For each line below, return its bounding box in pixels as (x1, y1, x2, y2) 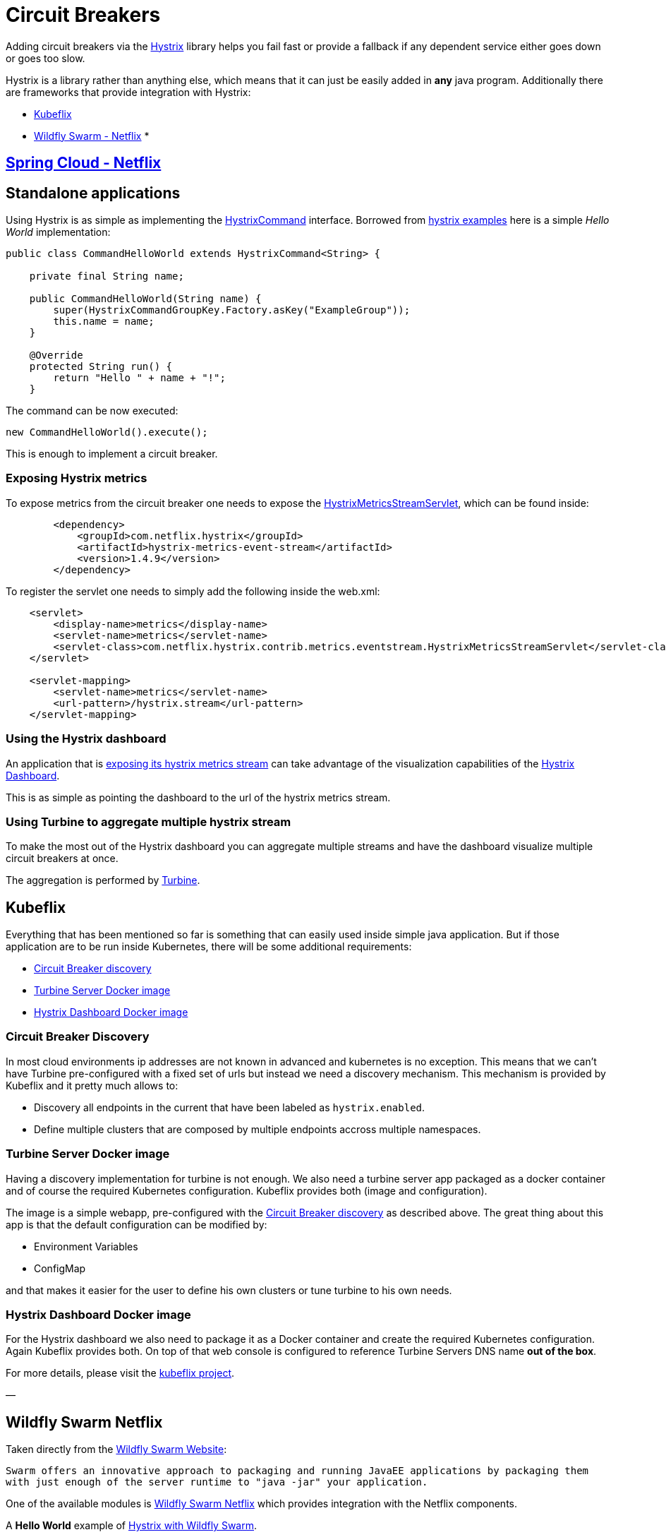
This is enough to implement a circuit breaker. (6, 448, 218, 460)
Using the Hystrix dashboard (6, 731, 166, 746)
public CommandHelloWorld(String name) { (29, 293, 262, 305)
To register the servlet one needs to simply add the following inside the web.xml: (6, 585, 380, 597)
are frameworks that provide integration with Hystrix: (6, 85, 251, 98)
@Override (29, 349, 83, 361)
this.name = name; (53, 316, 155, 328)
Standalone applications (6, 184, 181, 202)
